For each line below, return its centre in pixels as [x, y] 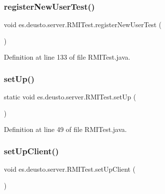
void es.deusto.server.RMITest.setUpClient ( [70, 169]
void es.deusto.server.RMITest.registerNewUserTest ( [83, 24]
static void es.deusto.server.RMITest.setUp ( [70, 97]
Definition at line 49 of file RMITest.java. [65, 129]
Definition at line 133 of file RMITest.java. [67, 57]
